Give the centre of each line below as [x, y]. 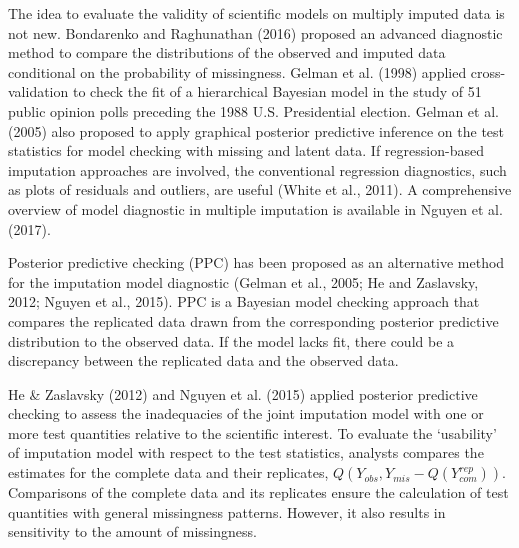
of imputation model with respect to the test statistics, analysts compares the [246, 452]
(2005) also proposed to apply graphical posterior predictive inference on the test [256, 130]
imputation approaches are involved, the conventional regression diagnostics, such [257, 169]
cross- [488, 71]
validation [38, 91]
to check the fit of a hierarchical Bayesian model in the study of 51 [277, 91]
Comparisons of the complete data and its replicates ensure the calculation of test [258, 492]
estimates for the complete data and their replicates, [168, 472]
